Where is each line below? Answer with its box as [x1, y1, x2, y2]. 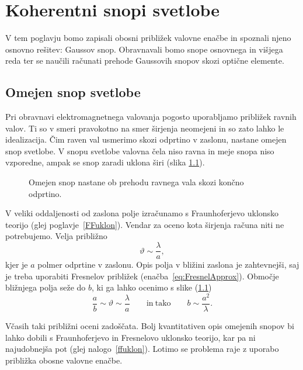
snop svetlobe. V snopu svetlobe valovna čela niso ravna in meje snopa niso [5, 144, 274, 157]
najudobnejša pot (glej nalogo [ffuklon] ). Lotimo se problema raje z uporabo [5, 343, 279, 355]
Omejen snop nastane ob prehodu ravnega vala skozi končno [29, 176, 244, 188]
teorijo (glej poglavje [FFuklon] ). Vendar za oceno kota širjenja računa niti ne [5, 218, 284, 230]
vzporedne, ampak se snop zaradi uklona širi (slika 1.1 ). [5, 156, 205, 168]
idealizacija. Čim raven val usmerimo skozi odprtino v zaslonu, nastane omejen [5, 133, 287, 146]
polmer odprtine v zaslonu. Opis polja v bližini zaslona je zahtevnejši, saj [37, 258, 299, 271]
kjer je [5, 258, 28, 271]
